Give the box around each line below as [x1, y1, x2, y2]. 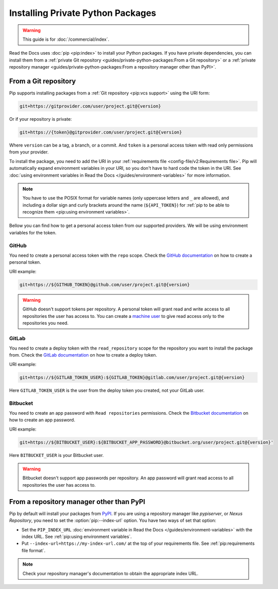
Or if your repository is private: [9, 116, 72, 122]
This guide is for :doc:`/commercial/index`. [22, 36, 109, 42]
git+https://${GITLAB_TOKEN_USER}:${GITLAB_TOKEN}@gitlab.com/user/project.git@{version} [19, 374, 245, 380]
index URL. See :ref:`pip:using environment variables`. [21, 533, 132, 539]
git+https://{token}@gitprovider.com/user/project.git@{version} [19, 129, 182, 135]
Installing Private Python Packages [9, 7, 156, 18]
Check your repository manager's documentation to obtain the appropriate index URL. [22, 570, 199, 576]
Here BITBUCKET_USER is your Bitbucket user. [9, 452, 104, 458]
